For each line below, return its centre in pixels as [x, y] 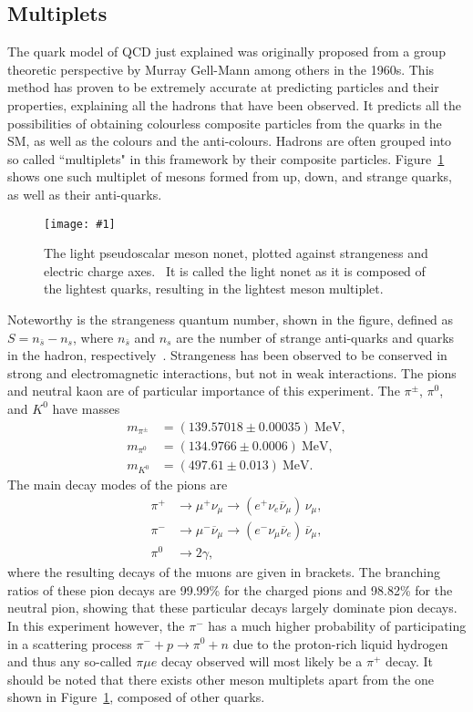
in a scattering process [70, 643]
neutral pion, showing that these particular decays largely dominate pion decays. [232, 608]
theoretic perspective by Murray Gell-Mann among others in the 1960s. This [221, 69]
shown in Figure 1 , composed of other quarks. [136, 697]
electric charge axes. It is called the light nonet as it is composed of [235, 270]
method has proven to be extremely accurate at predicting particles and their [223, 87]
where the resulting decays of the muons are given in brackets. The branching [224, 572]
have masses [86, 408]
